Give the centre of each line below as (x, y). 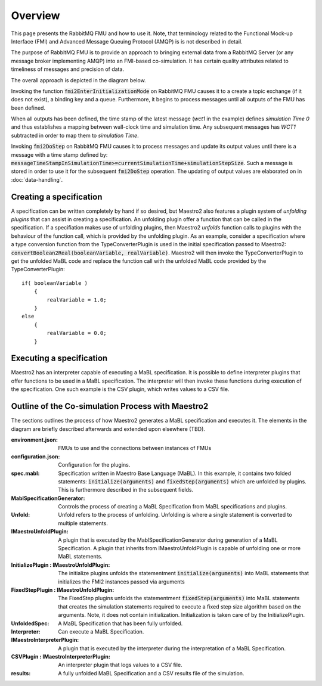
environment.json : (34, 440)
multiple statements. (83, 523)
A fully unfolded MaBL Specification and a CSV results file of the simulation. (151, 673)
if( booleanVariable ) (55, 283)
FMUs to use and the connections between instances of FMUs (135, 448)
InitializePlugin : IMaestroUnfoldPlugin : (61, 565)
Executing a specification (59, 358)
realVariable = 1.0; (77, 300)
